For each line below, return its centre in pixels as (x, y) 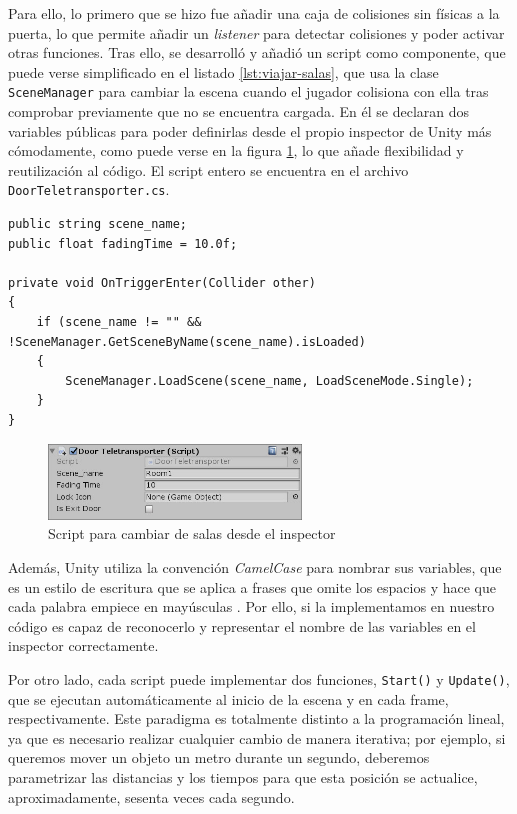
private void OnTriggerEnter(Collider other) (162, 282)
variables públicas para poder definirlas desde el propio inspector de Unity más (250, 130)
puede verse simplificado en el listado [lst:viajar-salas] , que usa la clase (223, 71)
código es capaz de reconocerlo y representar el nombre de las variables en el (242, 625)
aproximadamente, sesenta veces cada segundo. (151, 796)
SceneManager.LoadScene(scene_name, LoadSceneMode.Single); (269, 380)
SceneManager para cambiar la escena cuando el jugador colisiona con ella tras (248, 91)
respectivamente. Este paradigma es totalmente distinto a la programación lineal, (256, 718)
